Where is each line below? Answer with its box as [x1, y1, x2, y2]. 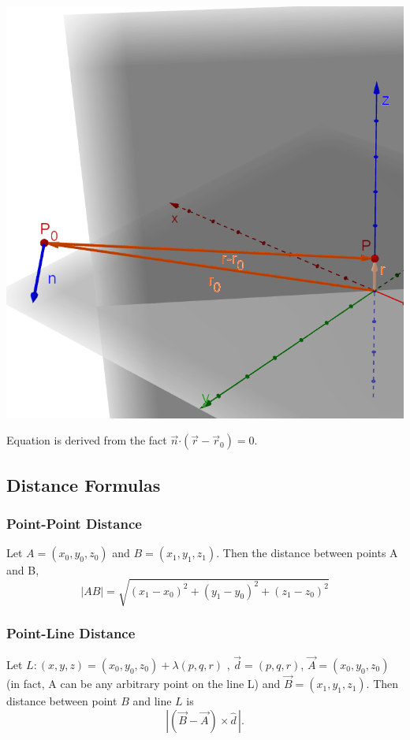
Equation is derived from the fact [6, 432, 167, 448]
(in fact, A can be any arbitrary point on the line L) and [6, 675, 281, 692]
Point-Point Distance [6, 513, 142, 533]
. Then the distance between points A [216, 545, 398, 561]
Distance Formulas [6, 472, 161, 496]
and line [132, 693, 172, 709]
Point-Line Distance [6, 623, 136, 643]
